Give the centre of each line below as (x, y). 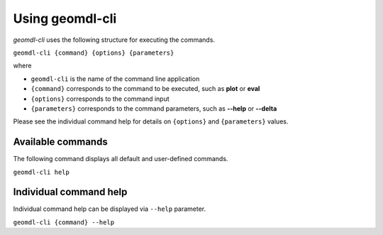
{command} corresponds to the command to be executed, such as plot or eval (145, 89)
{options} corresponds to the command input (100, 99)
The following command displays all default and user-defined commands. (121, 159)
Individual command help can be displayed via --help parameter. (110, 209)
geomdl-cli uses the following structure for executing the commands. (114, 40)
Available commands (60, 142)
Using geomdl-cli (65, 18)
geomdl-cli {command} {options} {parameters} (94, 53)
